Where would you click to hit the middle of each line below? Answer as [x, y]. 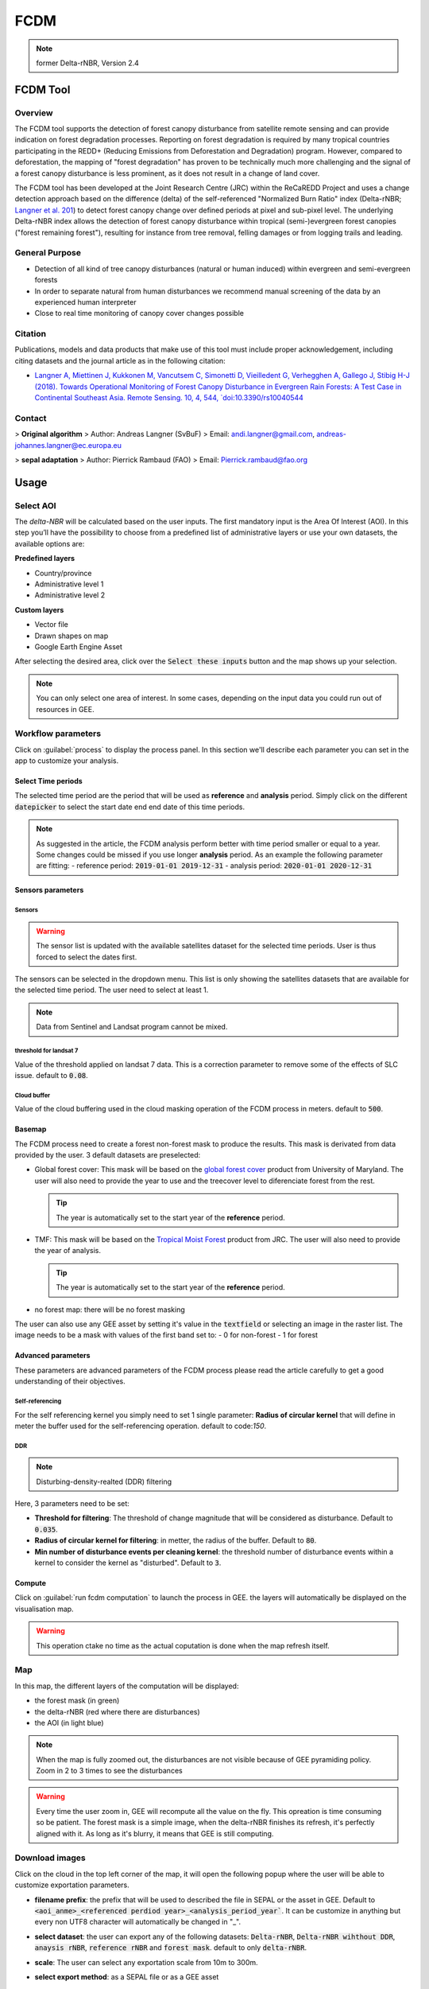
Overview [34, 113]
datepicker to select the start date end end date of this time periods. [130, 807]
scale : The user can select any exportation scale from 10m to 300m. [146, 1962]
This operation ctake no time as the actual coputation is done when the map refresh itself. [183, 1645]
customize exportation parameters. [72, 1885]
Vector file [52, 625]
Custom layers [39, 609]
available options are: [50, 543]
